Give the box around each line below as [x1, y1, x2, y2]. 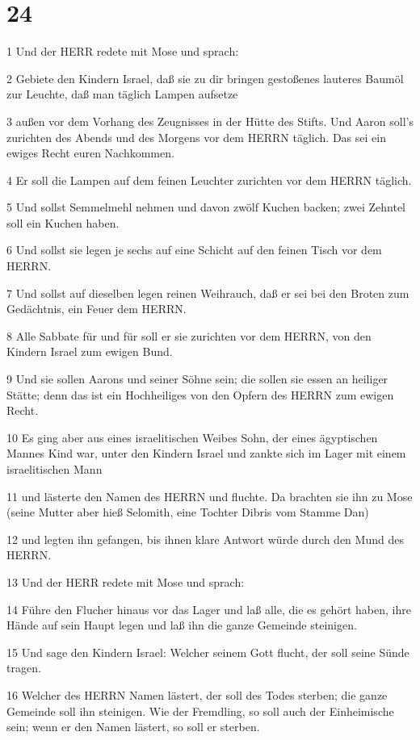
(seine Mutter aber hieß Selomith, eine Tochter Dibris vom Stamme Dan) [6, 504, 369, 521]
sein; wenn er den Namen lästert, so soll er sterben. [6, 718, 260, 735]
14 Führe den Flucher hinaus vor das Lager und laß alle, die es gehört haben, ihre [6, 600, 411, 617]
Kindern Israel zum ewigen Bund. [6, 343, 173, 360]
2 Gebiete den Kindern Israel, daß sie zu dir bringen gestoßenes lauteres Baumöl [6, 69, 404, 86]
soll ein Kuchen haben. [6, 214, 120, 231]
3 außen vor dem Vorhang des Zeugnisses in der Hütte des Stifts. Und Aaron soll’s [6, 112, 414, 129]
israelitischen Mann [6, 461, 103, 477]
